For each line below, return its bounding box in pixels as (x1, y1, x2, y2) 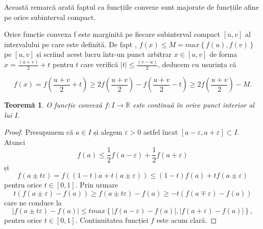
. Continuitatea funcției (75, 215, 149, 225)
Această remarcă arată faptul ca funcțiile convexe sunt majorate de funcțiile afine (4, 2, 259, 12)
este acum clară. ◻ (156, 215, 217, 225)
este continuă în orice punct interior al (133, 99, 255, 110)
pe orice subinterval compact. (4, 11, 96, 22)
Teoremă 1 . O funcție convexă (4, 99, 103, 110)
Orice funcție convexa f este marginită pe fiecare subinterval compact (4, 29, 220, 39)
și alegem (93, 127, 123, 137)
